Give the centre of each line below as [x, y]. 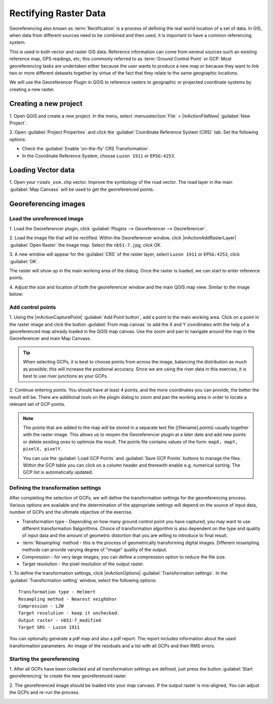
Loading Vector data [42, 170]
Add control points [33, 307]
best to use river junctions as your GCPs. [65, 376]
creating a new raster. [32, 89]
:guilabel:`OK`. [24, 261]
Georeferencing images [47, 204]
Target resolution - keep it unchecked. [69, 613]
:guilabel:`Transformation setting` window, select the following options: [83, 580]
